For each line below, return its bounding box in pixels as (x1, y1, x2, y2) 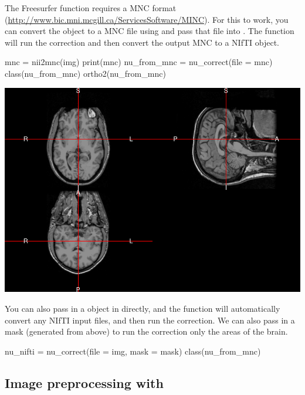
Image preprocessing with (5, 373, 164, 391)
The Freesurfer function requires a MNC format (5, 2, 177, 13)
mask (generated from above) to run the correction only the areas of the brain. (5, 325, 288, 338)
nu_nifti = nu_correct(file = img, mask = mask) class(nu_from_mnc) (5, 345, 261, 357)
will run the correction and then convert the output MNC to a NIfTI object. (5, 36, 280, 48)
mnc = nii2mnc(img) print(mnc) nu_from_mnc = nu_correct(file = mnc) (5, 56, 273, 68)
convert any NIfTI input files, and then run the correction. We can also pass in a (5, 314, 295, 326)
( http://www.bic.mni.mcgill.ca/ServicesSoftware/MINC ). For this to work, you (5, 13, 289, 25)
